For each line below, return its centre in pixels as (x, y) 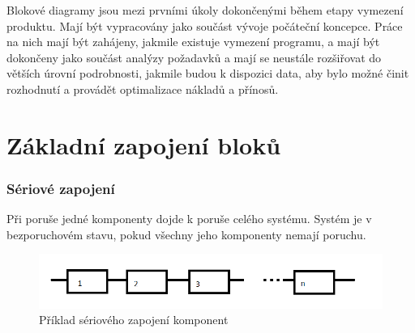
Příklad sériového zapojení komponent (134, 320)
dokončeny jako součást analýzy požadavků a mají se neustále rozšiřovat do (194, 57)
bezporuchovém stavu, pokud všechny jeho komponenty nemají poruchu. (186, 234)
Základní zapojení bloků (144, 144)
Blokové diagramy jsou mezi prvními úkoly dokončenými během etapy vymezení (205, 10)
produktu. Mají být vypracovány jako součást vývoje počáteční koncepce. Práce (205, 25)
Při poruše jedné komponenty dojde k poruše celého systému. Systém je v (189, 219)
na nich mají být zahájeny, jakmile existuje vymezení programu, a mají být (193, 42)
